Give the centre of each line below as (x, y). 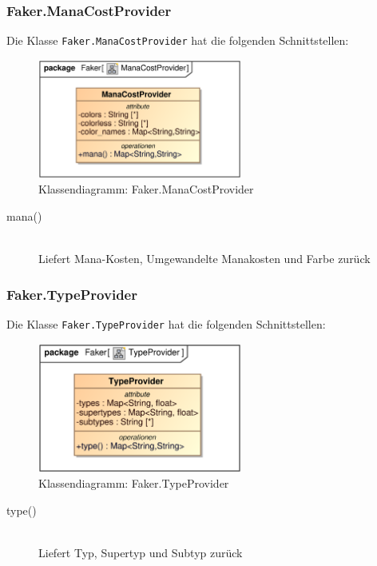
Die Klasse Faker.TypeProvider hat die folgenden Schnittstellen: (166, 323)
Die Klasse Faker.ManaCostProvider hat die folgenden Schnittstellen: (178, 40)
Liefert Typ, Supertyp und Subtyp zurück (141, 553)
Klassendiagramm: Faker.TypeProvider (134, 483)
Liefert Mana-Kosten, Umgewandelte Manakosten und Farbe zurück (204, 259)
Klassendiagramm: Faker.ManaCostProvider (146, 189)
